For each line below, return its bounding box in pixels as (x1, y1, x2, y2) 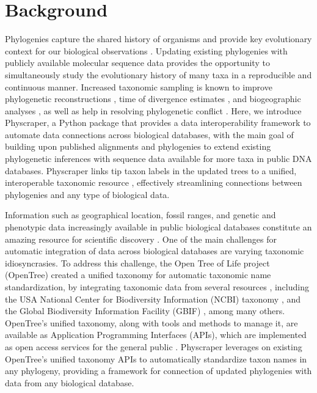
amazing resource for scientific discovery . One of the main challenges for (5, 232, 277, 245)
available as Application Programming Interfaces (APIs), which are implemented (5, 328, 307, 341)
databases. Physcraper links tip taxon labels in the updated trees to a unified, (5, 164, 297, 177)
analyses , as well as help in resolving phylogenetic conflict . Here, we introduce (5, 104, 302, 117)
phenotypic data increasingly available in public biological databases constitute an (5, 221, 312, 233)
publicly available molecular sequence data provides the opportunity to (5, 56, 270, 69)
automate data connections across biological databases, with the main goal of (5, 128, 294, 141)
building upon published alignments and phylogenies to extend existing (5, 140, 271, 153)
